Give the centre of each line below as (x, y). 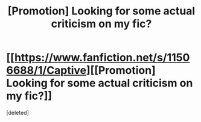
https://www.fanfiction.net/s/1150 (102, 58)
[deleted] (18, 112)
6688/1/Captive (46, 71)
